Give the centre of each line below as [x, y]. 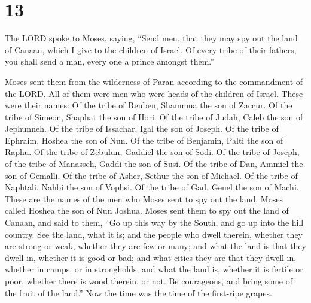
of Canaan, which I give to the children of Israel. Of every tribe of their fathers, [151, 49]
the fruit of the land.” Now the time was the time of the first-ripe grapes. [138, 293]
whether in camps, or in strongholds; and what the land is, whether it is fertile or [154, 269]
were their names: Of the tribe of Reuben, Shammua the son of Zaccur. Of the [149, 105]
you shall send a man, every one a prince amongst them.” [109, 61]
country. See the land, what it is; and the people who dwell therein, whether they [154, 234]
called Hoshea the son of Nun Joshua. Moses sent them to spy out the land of [147, 210]
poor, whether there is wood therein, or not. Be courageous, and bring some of [149, 281]
